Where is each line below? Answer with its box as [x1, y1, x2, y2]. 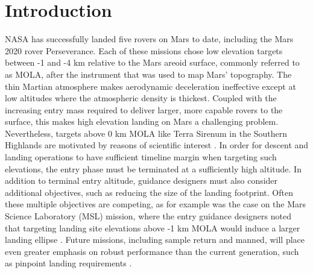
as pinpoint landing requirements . [5, 257, 132, 269]
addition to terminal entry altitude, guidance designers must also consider [5, 174, 278, 187]
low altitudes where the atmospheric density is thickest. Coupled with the [5, 92, 277, 104]
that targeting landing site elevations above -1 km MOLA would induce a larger [5, 221, 300, 234]
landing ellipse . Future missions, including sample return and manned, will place [5, 233, 305, 246]
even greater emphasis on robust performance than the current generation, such [5, 245, 299, 257]
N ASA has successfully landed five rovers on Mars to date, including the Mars [5, 33, 294, 45]
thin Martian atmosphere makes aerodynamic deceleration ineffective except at [5, 80, 296, 92]
